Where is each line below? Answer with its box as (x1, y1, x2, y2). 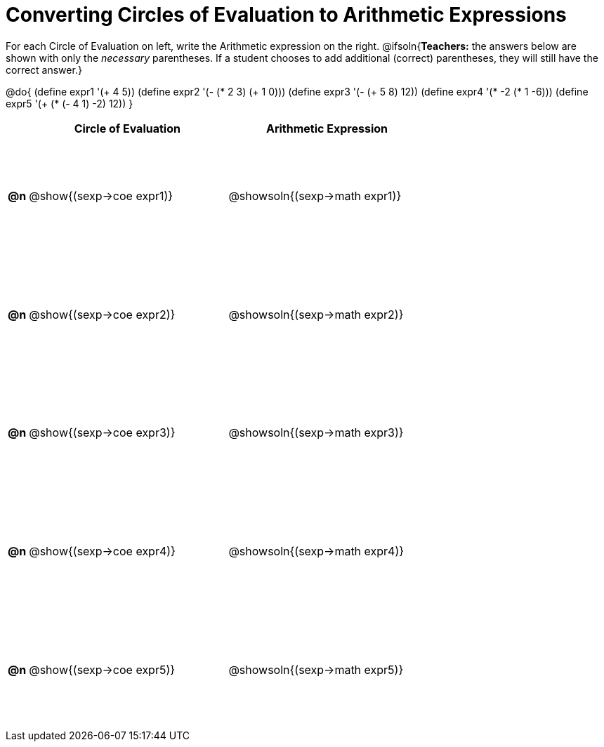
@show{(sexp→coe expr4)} (29, 544, 176, 559)
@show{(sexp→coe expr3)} (29, 425, 176, 440)
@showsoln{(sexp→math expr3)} (228, 425, 404, 440)
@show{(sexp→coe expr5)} (29, 662, 176, 677)
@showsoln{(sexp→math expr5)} (228, 662, 404, 677)
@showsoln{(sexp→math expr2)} (228, 307, 404, 322)
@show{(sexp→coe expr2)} (29, 307, 176, 322)
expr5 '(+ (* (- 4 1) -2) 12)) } (6, 97, 133, 110)
